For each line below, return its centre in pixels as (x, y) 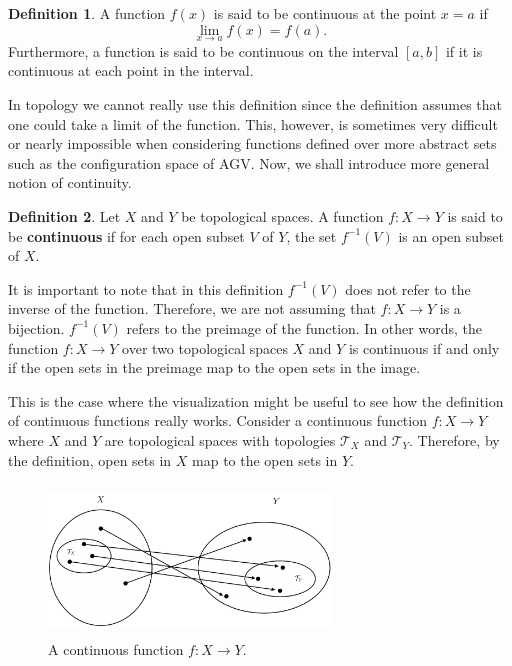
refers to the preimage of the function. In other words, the (304, 327)
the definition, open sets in (90, 459)
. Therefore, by (454, 439)
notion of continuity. (70, 182)
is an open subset (451, 235)
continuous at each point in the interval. (131, 70)
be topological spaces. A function (282, 215)
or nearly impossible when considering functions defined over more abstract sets (252, 143)
